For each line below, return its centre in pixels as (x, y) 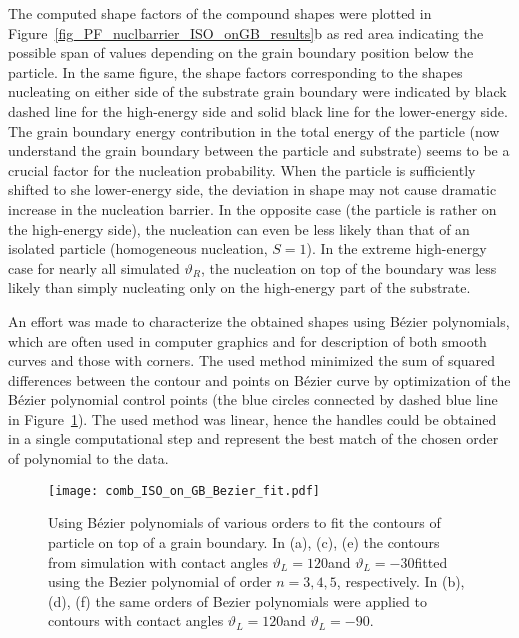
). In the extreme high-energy (396, 248)
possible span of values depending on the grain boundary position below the (241, 52)
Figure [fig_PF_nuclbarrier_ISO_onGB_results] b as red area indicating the (246, 32)
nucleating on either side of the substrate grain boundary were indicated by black (257, 91)
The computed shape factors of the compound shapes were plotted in (220, 13)
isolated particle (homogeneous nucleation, (138, 248)
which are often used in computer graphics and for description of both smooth (247, 340)
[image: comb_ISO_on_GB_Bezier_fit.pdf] (184, 490)
